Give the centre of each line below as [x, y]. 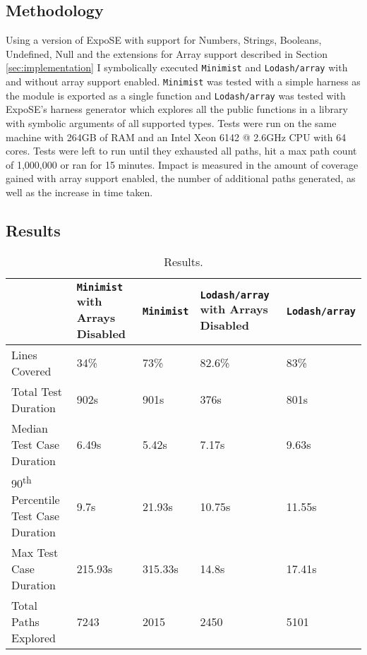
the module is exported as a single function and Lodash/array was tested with [176, 95]
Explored [34, 638]
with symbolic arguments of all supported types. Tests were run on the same [171, 122]
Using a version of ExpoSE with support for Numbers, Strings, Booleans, [164, 40]
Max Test [35, 553]
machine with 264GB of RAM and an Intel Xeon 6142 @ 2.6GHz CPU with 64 [176, 137]
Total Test [37, 391]
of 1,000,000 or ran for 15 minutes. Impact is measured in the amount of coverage [182, 164]
